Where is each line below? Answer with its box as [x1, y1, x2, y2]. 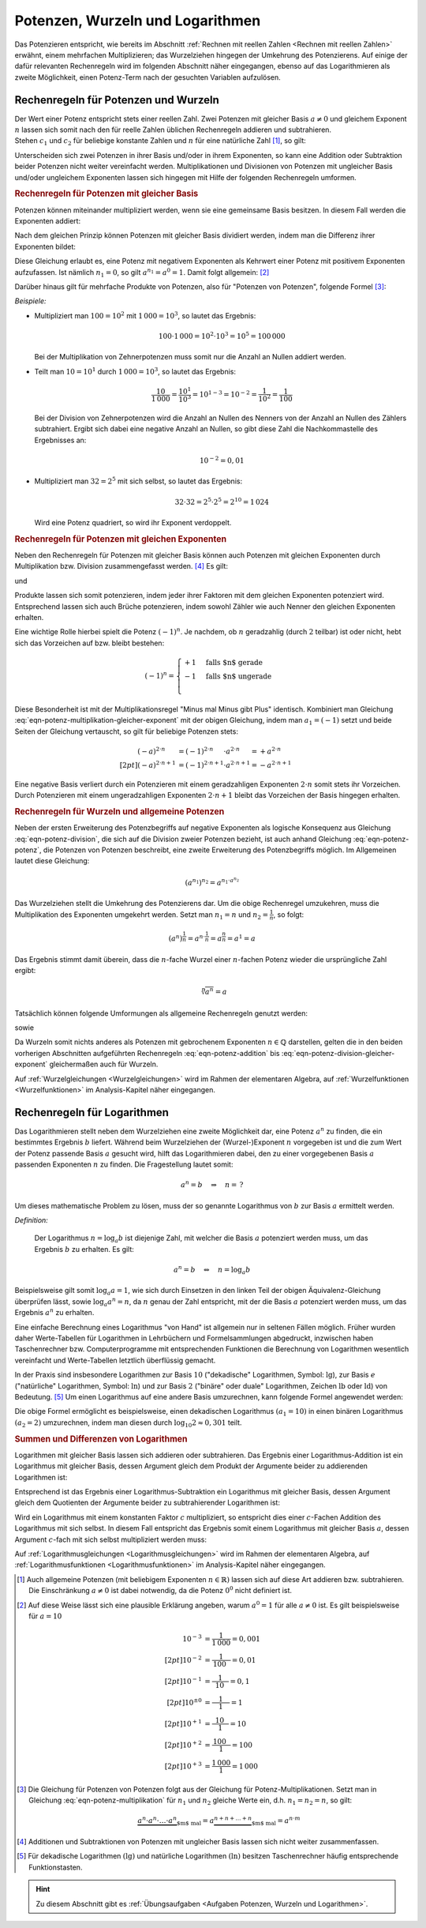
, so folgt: [273, 909, 305, 919]
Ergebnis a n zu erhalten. [14, 1307, 95, 1317]
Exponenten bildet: [14, 242, 77, 251]
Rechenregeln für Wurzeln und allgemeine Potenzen [14, 806, 225, 817]
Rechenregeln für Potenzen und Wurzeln [14, 93, 220, 107]
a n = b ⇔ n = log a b [174, 1264, 251, 1276]
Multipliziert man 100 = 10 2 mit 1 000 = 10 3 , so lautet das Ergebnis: [34, 310, 256, 320]
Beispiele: [14, 296, 47, 306]
